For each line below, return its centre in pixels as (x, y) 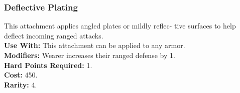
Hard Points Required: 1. (48, 65)
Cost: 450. (21, 75)
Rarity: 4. (21, 84)
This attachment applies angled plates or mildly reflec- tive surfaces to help (120, 26)
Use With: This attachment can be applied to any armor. (95, 45)
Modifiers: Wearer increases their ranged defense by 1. (90, 55)
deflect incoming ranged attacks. (54, 35)
